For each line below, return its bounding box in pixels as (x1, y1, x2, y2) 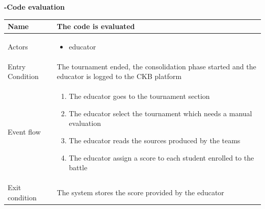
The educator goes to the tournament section (69, 91, 210, 101)
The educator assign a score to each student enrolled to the (69, 152, 254, 163)
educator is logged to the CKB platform (57, 71, 182, 82)
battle (69, 162, 88, 173)
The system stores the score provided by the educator (57, 187, 224, 197)
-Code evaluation (4, 2, 65, 12)
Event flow (8, 126, 41, 137)
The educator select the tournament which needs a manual (69, 108, 252, 118)
